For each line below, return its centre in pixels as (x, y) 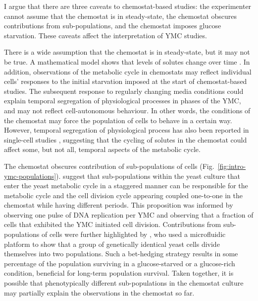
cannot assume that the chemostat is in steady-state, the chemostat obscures (121, 16)
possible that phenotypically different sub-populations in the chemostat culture (124, 283)
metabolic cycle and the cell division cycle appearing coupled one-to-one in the (123, 195)
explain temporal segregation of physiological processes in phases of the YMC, (123, 101)
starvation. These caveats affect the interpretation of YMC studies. (105, 35)
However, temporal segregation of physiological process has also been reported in (127, 130)
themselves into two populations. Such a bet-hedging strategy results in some (121, 254)
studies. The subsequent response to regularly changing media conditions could (124, 91)
